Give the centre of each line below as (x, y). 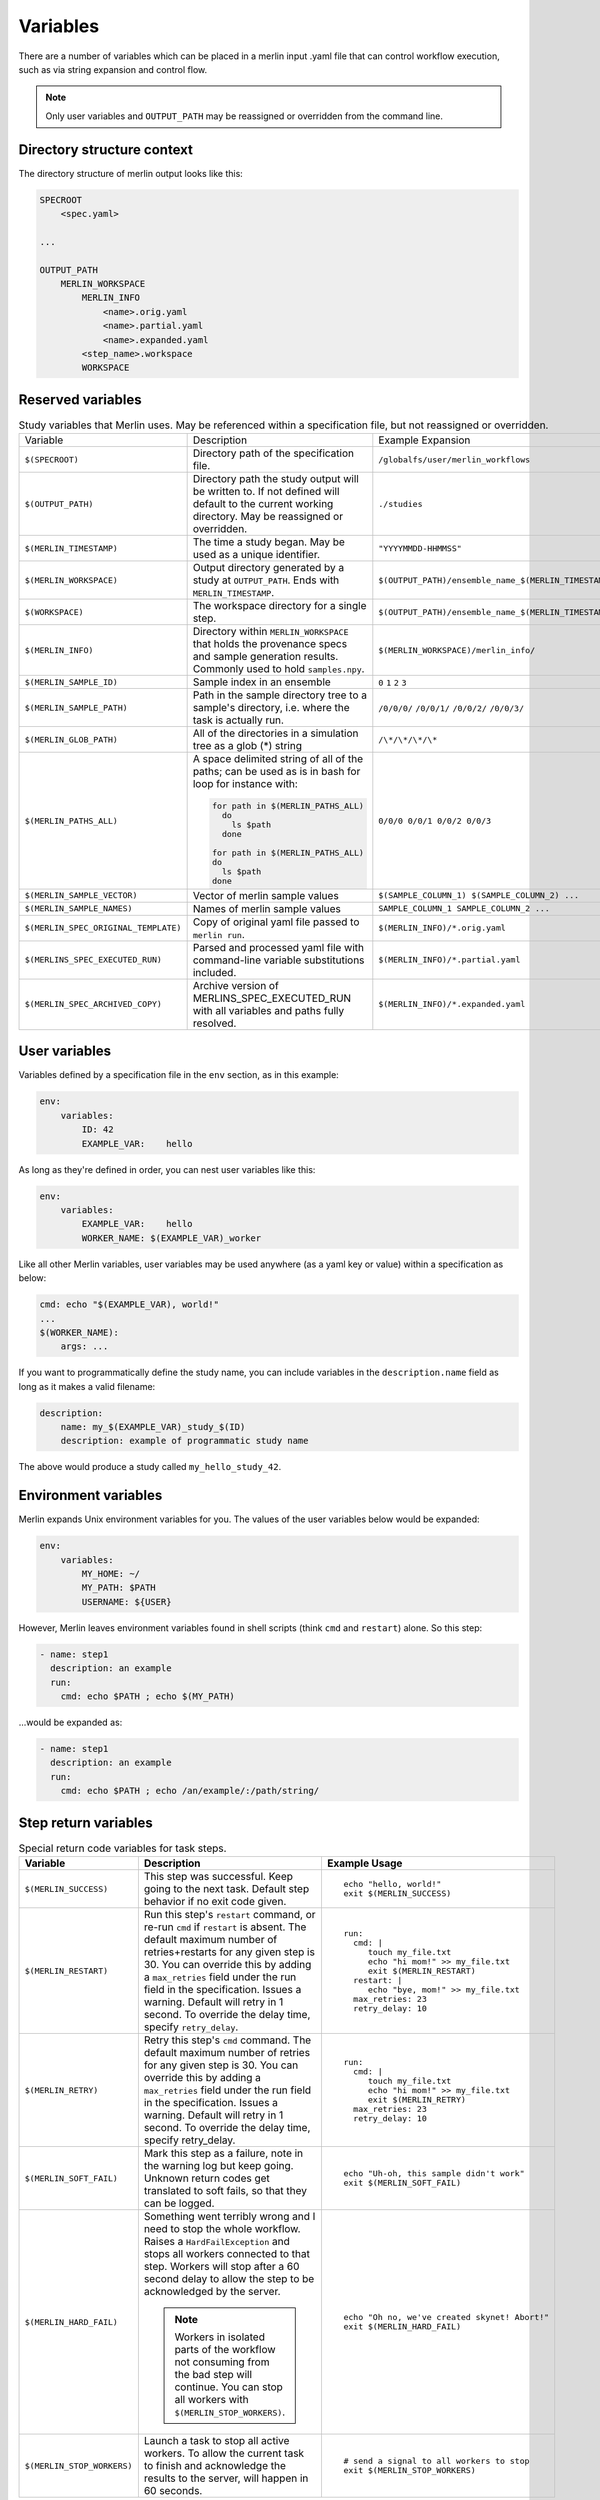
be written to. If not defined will (266, 492)
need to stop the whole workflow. (222, 2229)
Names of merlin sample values (267, 908)
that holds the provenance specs (270, 644)
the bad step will (213, 2375)
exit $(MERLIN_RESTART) (421, 1970)
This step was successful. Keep (218, 1877)
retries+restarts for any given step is (229, 1952)
